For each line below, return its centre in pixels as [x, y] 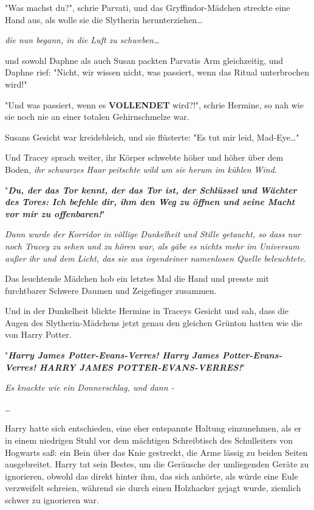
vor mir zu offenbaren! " [55, 213]
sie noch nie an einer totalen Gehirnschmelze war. [97, 117]
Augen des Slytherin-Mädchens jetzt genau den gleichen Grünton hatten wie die [154, 322]
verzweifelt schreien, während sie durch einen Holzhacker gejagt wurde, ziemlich [153, 488]
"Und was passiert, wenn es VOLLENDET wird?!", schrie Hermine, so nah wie [154, 104]
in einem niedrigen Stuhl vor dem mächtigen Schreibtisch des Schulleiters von [149, 440]
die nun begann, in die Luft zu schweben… [82, 40]
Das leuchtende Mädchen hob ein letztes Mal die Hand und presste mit [137, 278]
